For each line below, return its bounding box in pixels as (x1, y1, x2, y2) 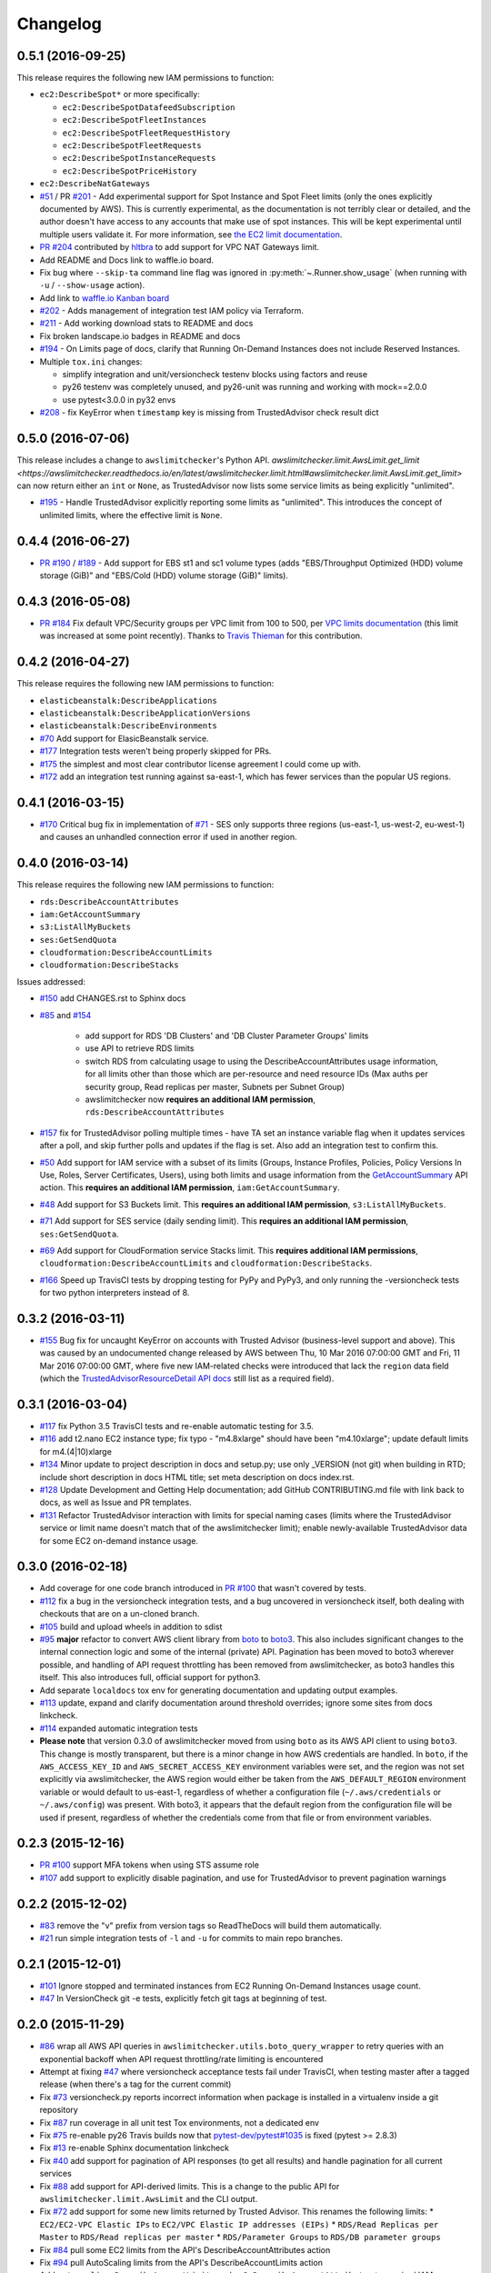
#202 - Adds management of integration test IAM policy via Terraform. (39, 305, 305, 316)
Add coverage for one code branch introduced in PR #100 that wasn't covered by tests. (39, 1583, 367, 1594)
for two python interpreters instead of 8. (39, 1287, 190, 1298)
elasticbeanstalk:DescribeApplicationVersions (39, 707, 251, 718)
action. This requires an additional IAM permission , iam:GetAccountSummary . (39, 1182, 340, 1193)
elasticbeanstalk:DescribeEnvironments (39, 721, 217, 731)
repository (39, 2105, 79, 2116)
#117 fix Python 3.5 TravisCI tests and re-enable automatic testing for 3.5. (39, 1421, 314, 1432)
